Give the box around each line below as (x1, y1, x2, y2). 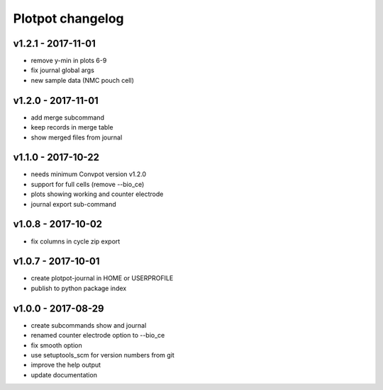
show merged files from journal (30, 133, 123, 142)
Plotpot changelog (13, 11, 124, 26)
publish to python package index (30, 284, 127, 292)
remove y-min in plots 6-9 (30, 57, 107, 65)
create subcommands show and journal (30, 321, 147, 329)
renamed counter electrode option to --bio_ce (30, 331, 165, 340)
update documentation (30, 370, 97, 379)
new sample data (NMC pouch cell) (30, 76, 135, 84)
